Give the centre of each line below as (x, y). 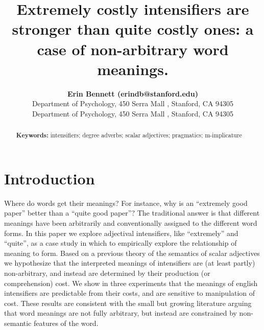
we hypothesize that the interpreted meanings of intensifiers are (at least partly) (130, 263)
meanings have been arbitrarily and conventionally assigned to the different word (131, 223)
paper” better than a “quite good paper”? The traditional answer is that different (132, 213)
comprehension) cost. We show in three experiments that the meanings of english (131, 283)
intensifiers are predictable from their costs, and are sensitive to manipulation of (130, 293)
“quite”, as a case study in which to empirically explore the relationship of (121, 243)
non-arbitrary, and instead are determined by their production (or (107, 273)
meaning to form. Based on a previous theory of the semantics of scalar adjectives (132, 253)
